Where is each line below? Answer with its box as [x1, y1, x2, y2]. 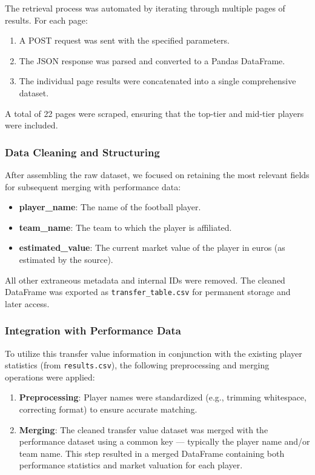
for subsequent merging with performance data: [5, 180, 181, 193]
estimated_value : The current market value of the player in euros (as [19, 241, 285, 254]
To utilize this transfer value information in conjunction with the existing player [5, 347, 302, 359]
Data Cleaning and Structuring [5, 144, 160, 159]
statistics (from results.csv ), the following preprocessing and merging [5, 359, 270, 371]
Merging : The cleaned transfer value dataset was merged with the [19, 423, 268, 436]
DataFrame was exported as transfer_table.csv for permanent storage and [5, 285, 291, 298]
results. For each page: [5, 13, 88, 26]
